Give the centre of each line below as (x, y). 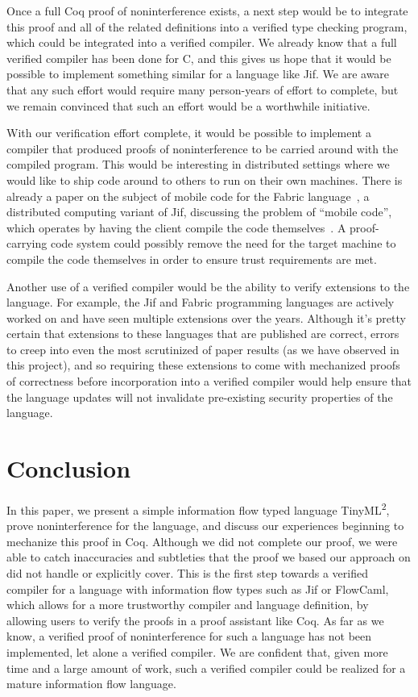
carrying (27, 243)
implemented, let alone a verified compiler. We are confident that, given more (197, 651)
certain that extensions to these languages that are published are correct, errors (203, 334)
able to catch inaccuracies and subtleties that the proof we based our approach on (209, 557)
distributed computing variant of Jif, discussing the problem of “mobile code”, (199, 212)
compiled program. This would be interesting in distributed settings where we (198, 164)
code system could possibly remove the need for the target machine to (223, 243)
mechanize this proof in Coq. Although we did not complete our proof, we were (202, 541)
